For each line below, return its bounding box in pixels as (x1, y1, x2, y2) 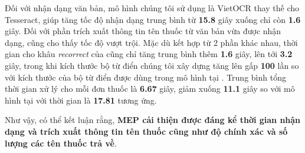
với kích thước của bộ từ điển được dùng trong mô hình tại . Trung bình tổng (5, 71, 286, 83)
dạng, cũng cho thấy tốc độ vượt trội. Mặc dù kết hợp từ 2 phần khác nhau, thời (5, 36, 298, 48)
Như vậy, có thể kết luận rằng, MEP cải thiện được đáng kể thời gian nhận (5, 114, 301, 126)
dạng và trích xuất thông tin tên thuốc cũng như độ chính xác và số (5, 125, 288, 137)
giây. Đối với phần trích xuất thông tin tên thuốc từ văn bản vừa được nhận (5, 25, 281, 37)
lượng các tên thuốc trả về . (5, 137, 117, 149)
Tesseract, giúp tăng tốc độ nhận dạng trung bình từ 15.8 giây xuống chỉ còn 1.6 (5, 13, 301, 25)
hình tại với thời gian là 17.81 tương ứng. (5, 94, 157, 106)
